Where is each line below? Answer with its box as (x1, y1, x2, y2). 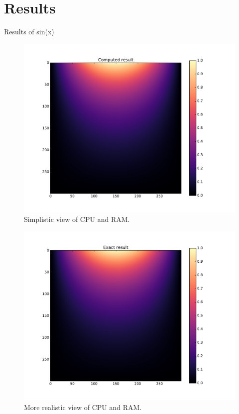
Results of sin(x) (4, 26, 54, 37)
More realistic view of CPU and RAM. (24, 402, 142, 412)
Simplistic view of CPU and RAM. (24, 214, 130, 224)
